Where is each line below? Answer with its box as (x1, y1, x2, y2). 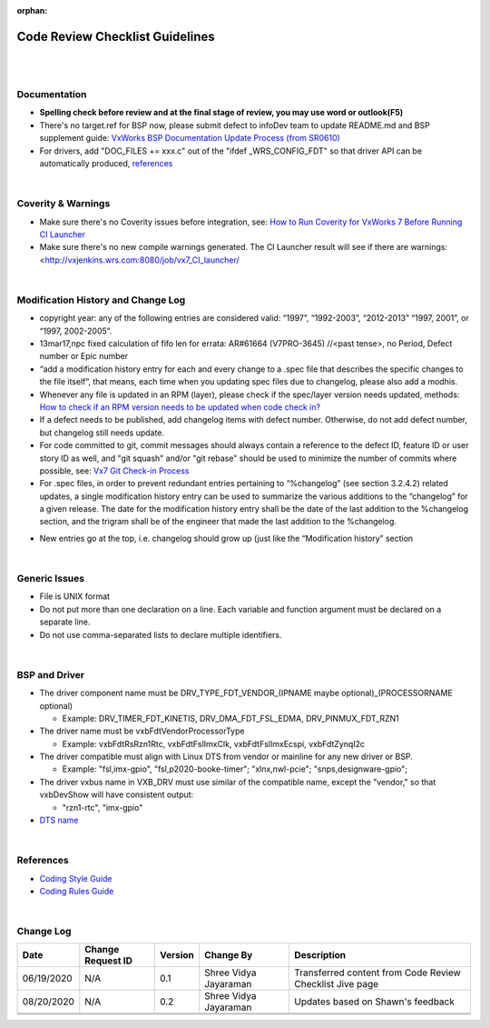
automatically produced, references (39, 158, 173, 168)
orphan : (16, 5, 48, 15)
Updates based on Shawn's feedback (294, 995, 456, 1008)
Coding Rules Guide (39, 885, 114, 896)
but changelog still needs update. (39, 427, 165, 438)
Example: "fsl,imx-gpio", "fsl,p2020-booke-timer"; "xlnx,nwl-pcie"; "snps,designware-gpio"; (62, 764, 408, 774)
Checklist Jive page (294, 978, 379, 991)
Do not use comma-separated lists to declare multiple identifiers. (39, 629, 282, 640)
